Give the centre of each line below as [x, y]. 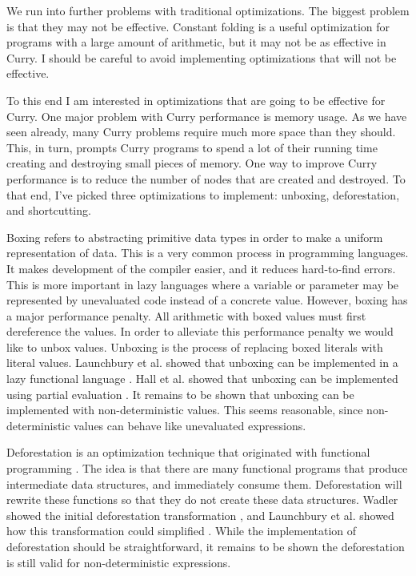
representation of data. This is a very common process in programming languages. [208, 253]
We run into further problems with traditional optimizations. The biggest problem [208, 10]
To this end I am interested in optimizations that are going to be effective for [196, 100]
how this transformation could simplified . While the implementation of [182, 531]
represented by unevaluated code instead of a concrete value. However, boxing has [207, 300]
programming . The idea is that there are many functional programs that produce [207, 468]
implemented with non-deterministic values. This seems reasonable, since [185, 410]
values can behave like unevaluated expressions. [190, 425]
